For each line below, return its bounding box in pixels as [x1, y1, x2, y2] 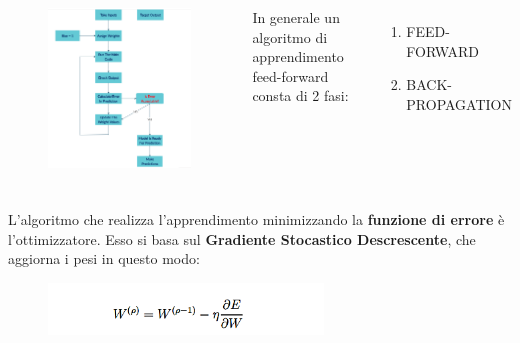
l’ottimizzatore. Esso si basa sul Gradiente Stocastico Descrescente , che [8, 228, 476, 249]
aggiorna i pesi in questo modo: [8, 248, 200, 269]
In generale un [252, 6, 340, 27]
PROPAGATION [406, 93, 512, 114]
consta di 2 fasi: [252, 85, 349, 106]
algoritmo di [252, 26, 328, 47]
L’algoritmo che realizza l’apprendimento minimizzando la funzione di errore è [8, 208, 505, 229]
